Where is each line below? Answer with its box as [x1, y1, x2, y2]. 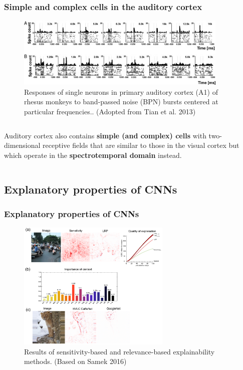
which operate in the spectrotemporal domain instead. [4, 149, 182, 160]
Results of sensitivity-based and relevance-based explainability [24, 346, 215, 356]
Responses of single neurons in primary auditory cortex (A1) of [24, 86, 218, 97]
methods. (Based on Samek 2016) [24, 356, 127, 366]
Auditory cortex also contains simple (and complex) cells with [4, 130, 206, 140]
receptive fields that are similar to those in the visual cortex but [43, 140, 239, 150]
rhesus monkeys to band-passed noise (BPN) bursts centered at [24, 96, 218, 107]
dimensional [4, 140, 41, 150]
